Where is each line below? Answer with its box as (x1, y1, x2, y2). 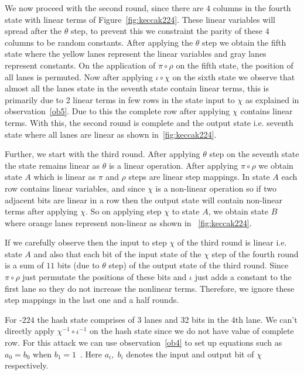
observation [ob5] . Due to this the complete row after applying (5, 105, 230, 117)
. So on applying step (86, 205, 162, 217)
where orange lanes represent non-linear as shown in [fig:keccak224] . (5, 216, 252, 229)
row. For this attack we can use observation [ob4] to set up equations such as (5, 336, 282, 349)
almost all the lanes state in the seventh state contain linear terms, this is (5, 82, 269, 94)
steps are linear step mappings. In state (128, 171, 270, 183)
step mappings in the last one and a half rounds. (5, 294, 179, 306)
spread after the (5, 25, 62, 37)
